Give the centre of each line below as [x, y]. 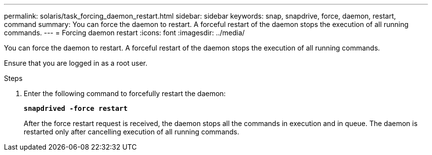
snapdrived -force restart [76, 108]
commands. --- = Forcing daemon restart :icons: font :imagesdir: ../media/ [125, 33]
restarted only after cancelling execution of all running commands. [132, 132]
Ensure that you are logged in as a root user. [76, 63]
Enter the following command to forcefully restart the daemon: [125, 93]
